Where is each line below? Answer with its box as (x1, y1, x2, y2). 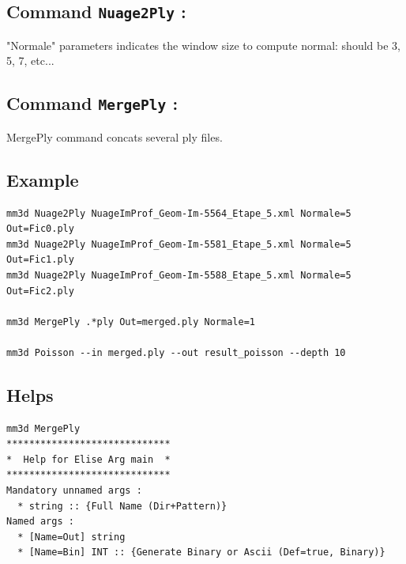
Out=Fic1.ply (6, 254, 74, 266)
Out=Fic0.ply (6, 223, 74, 235)
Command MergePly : (6, 91, 179, 115)
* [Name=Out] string (17, 531, 126, 543)
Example (6, 167, 79, 191)
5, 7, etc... (6, 52, 55, 69)
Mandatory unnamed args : (6, 485, 142, 497)
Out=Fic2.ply (6, 285, 74, 297)
